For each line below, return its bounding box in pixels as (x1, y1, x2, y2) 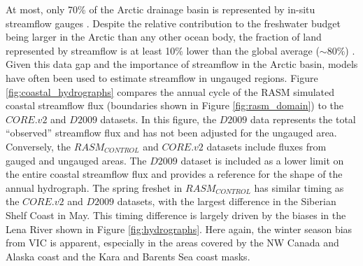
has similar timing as (254, 180, 344, 195)
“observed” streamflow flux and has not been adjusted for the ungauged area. (6, 125, 337, 140)
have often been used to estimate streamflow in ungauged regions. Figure (6, 70, 318, 85)
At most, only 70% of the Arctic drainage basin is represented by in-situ (6, 2, 315, 16)
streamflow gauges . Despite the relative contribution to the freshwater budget (6, 15, 341, 30)
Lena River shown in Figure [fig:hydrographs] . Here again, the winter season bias (6, 221, 353, 236)
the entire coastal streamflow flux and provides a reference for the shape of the (6, 167, 343, 181)
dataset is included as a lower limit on (180, 153, 344, 167)
